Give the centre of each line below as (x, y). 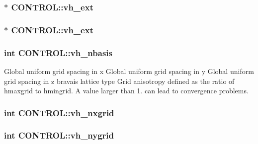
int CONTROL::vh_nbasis (58, 52)
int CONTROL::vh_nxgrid (59, 112)
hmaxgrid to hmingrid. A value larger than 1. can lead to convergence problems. (126, 91)
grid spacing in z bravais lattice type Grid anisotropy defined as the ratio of (119, 81)
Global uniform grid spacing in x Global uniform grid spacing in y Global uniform (129, 71)
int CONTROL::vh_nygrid (59, 135)
